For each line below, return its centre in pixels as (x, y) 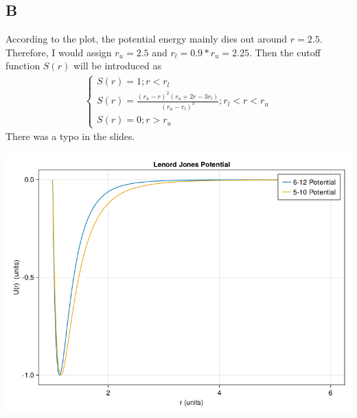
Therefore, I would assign (59, 52)
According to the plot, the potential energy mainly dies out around (147, 39)
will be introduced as (117, 66)
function (23, 66)
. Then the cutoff (285, 52)
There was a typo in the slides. (70, 136)
